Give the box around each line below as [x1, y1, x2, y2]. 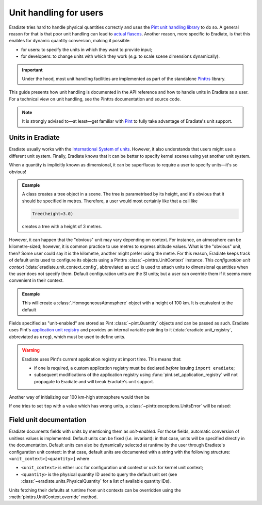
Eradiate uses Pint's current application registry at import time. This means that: [22, 356, 182, 362]
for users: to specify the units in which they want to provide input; [21, 47, 153, 52]
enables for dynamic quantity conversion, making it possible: [9, 38, 131, 44]
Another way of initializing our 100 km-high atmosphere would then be [9, 394, 150, 400]
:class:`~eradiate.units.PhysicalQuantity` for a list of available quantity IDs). [21, 478, 171, 484]
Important [22, 67, 43, 73]
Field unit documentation [9, 416, 87, 424]
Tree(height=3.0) [32, 211, 74, 216]
